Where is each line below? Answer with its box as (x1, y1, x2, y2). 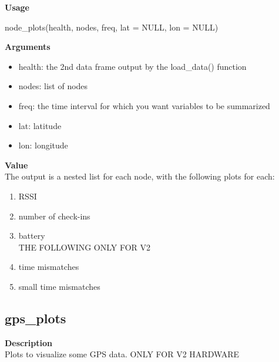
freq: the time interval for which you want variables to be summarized (18, 99, 270, 111)
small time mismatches (18, 280, 100, 292)
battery (18, 229, 45, 242)
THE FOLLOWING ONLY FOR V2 (18, 241, 151, 253)
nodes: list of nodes (18, 80, 88, 92)
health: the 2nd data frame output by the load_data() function (18, 60, 247, 72)
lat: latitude (18, 119, 62, 131)
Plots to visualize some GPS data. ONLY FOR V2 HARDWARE (5, 348, 240, 360)
